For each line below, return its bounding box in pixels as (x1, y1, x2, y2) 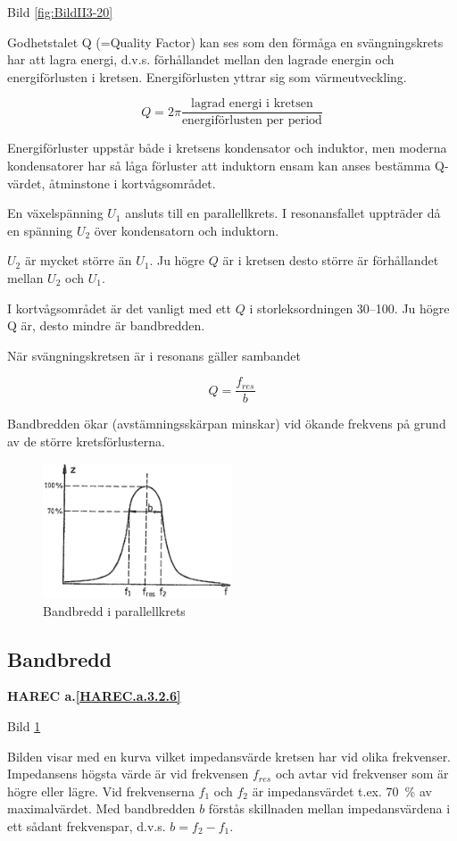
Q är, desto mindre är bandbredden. (7, 316, 205, 335)
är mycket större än (24, 251, 132, 270)
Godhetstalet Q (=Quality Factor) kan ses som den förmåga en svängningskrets (7, 32, 444, 51)
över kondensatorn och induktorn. (94, 221, 279, 239)
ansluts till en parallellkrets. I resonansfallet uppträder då (125, 204, 441, 222)
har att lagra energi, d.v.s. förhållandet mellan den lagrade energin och (7, 50, 395, 69)
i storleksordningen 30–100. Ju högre (249, 298, 450, 317)
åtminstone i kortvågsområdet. (49, 173, 216, 192)
